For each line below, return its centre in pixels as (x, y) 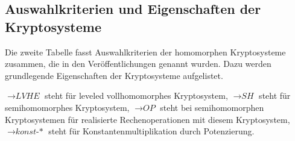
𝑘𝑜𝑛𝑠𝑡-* (29, 132)
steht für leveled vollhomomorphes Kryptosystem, (136, 96)
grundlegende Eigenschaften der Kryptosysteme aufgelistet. (114, 75)
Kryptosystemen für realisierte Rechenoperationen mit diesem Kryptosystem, (147, 119)
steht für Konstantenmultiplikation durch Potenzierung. (151, 131)
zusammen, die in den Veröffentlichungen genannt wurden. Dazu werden (138, 64)
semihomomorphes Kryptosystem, (67, 107)
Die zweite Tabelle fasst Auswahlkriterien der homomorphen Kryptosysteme (145, 52)
